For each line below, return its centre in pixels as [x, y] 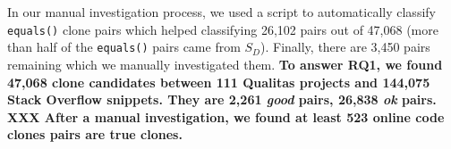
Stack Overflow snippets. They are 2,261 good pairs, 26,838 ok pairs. [222, 99]
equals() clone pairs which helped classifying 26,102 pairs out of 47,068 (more [223, 29]
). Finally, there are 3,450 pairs [345, 47]
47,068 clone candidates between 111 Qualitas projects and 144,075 [219, 82]
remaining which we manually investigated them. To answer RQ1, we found [225, 64]
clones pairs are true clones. [95, 134]
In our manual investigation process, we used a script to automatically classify [221, 12]
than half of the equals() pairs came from [124, 47]
